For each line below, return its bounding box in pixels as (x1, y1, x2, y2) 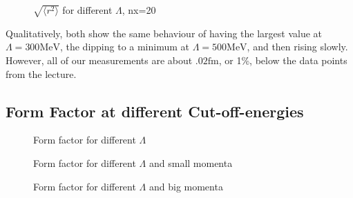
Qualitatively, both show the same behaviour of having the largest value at (6, 26, 323, 40)
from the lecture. (6, 66, 77, 81)
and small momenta (149, 155, 233, 170)
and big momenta (149, 179, 223, 193)
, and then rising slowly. (247, 39, 348, 54)
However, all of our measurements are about (6, 52, 193, 67)
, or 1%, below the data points (218, 52, 347, 67)
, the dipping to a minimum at (59, 39, 190, 54)
